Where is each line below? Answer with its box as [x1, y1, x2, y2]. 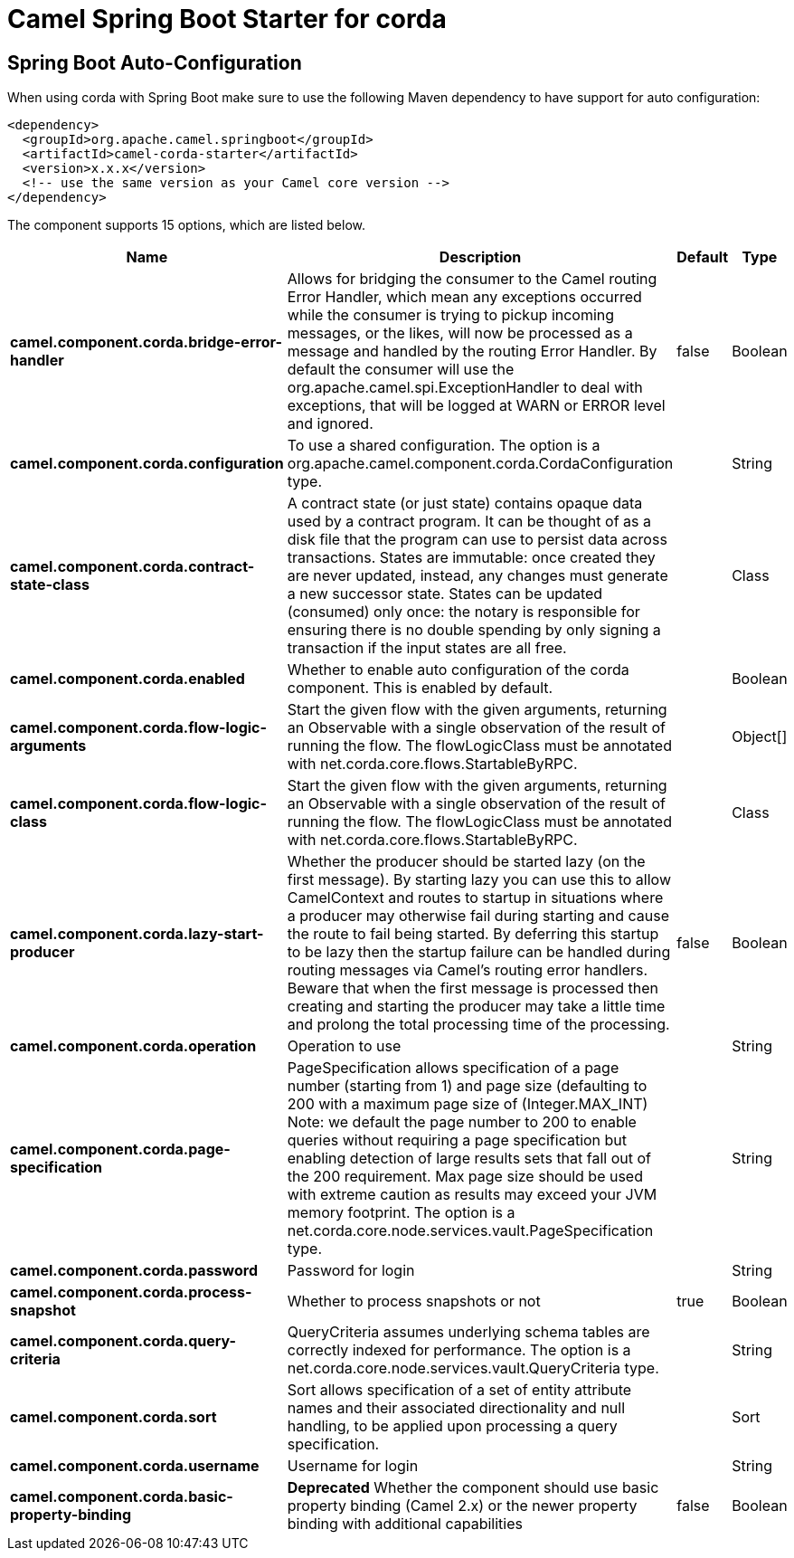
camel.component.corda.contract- [10, 557, 255, 576]
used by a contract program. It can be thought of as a [287, 512, 651, 531]
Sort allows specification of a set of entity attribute [287, 1381, 632, 1400]
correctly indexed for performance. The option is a [287, 1341, 631, 1360]
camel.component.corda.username [10, 1457, 260, 1476]
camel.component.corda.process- [10, 1283, 252, 1302]
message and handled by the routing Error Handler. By [287, 342, 657, 361]
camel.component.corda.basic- [10, 1487, 233, 1506]
